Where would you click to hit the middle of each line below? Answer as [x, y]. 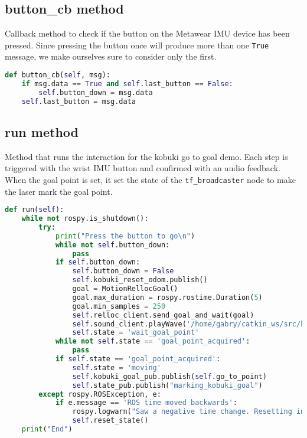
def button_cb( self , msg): [58, 75]
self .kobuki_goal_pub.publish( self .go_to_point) [169, 376]
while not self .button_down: [112, 245]
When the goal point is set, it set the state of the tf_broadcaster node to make [150, 179]
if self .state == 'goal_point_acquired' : [138, 359]
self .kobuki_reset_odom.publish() [140, 280]
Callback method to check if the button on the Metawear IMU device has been [147, 33]
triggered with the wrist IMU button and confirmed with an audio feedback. [143, 168]
